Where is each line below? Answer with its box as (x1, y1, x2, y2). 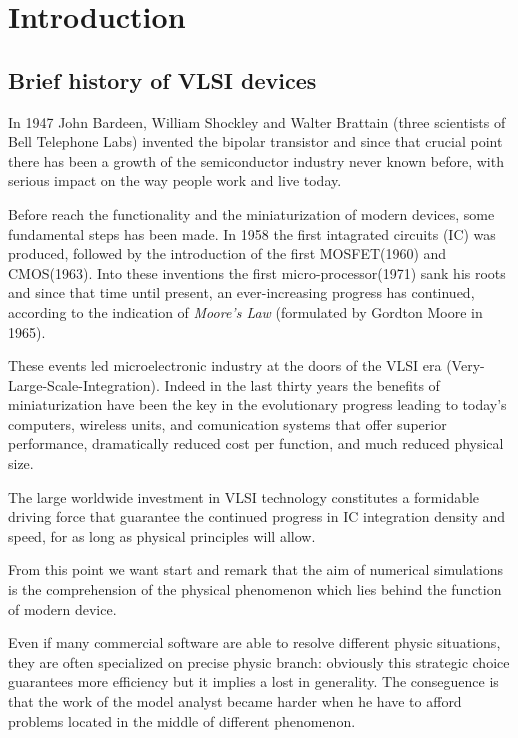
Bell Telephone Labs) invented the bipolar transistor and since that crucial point (8, 131, 503, 152)
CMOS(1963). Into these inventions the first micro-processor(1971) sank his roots (8, 262, 506, 283)
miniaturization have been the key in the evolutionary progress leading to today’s (8, 394, 507, 415)
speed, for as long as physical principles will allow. (8, 525, 316, 546)
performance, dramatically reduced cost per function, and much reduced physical (8, 433, 504, 454)
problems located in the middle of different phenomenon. (8, 710, 356, 731)
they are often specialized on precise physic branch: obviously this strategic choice (8, 651, 510, 672)
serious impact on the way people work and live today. (8, 170, 342, 191)
